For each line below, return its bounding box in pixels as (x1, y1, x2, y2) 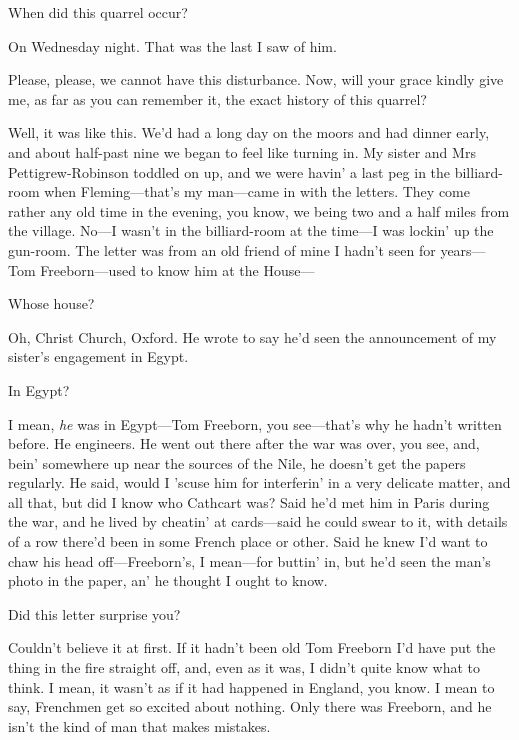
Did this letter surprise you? (8, 603, 181, 624)
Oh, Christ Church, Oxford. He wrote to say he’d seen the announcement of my (8, 326, 497, 347)
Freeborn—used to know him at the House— (40, 259, 315, 280)
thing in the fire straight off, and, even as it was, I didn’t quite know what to (8, 657, 481, 678)
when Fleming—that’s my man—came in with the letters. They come (44, 181, 470, 202)
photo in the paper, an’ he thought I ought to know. (8, 570, 328, 591)
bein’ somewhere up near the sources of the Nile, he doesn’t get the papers (8, 452, 466, 473)
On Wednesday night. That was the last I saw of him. (8, 35, 337, 56)
